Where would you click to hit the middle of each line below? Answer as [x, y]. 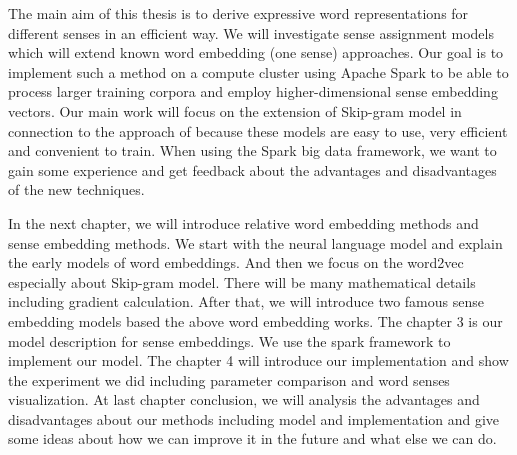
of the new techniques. [76, 189]
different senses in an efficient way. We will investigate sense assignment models [251, 32]
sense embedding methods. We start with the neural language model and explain [255, 242]
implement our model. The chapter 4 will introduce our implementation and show [258, 360]
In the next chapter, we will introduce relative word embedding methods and [243, 222]
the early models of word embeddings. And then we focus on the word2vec [236, 262]
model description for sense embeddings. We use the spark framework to [229, 340]
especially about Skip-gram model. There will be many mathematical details [242, 281]
